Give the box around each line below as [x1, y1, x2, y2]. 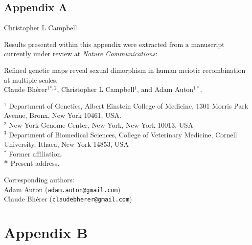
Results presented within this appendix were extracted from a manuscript [4, 39, 225, 49]
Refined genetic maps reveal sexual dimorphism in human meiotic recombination [4, 65, 246, 75]
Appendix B [4, 223, 88, 243]
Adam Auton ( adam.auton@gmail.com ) [4, 184, 121, 194]
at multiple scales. [4, 74, 58, 85]
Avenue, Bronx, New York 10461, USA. [4, 110, 121, 120]
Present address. [10, 158, 60, 168]
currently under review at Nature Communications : [4, 48, 158, 59]
